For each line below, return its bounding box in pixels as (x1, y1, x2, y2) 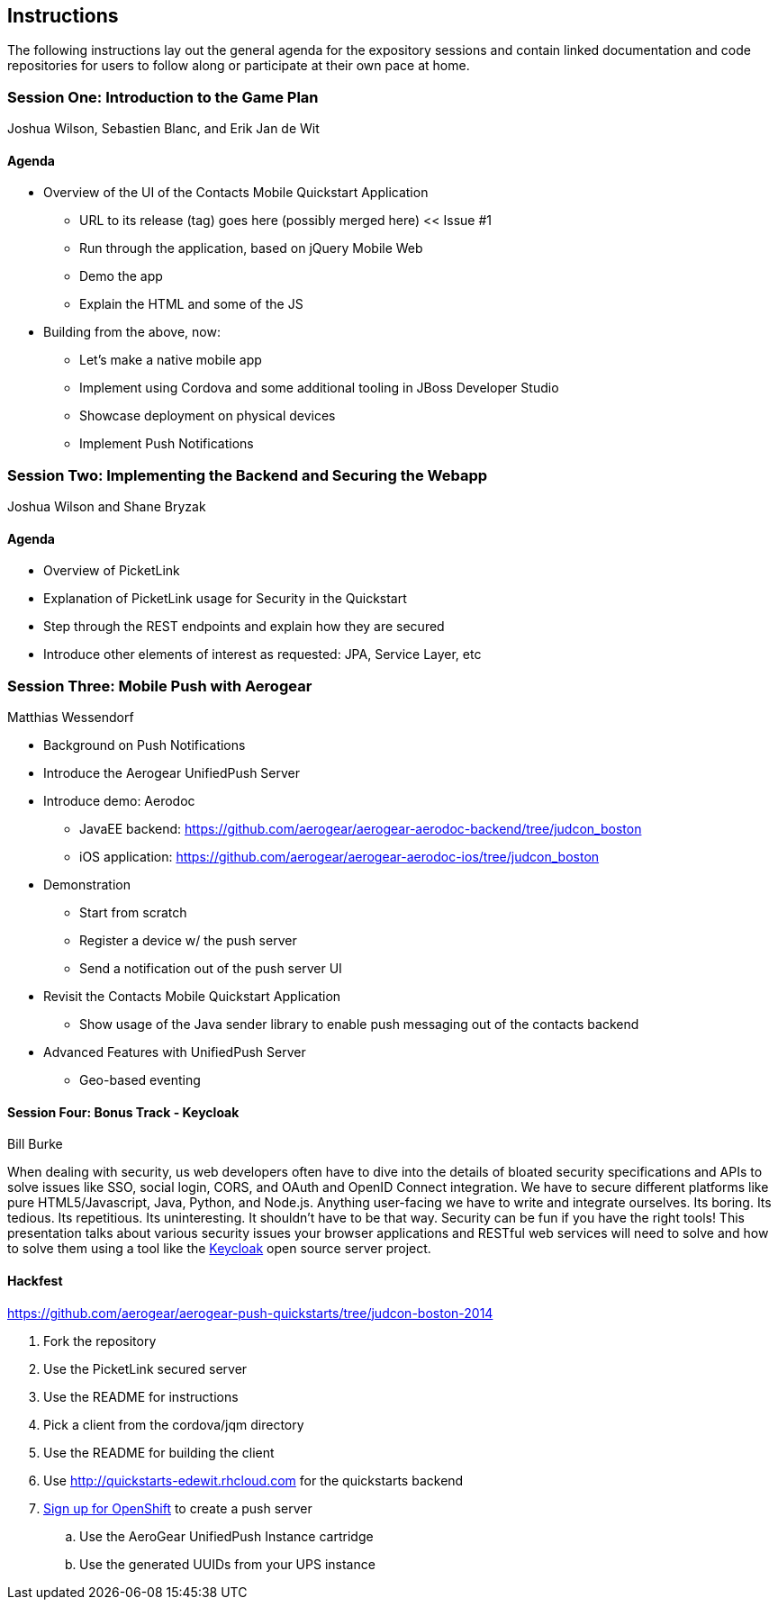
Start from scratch (79, 905, 187, 921)
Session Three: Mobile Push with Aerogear (7, 676, 312, 695)
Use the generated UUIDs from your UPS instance (79, 1556, 375, 1572)
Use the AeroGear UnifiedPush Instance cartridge (79, 1528, 374, 1544)
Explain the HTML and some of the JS (79, 296, 303, 312)
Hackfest (7, 1272, 63, 1288)
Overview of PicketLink (43, 563, 180, 579)
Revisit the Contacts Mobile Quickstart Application (43, 989, 341, 1005)
